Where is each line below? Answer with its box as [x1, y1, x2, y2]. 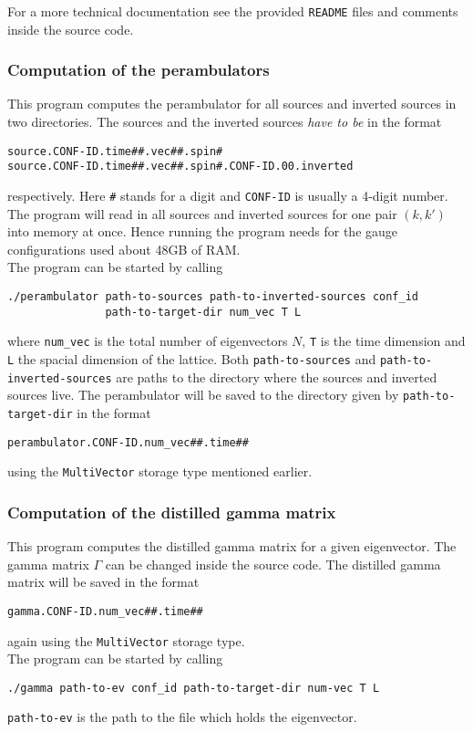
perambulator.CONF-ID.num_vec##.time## [7, 435, 249, 449]
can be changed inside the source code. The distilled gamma [105, 554, 441, 573]
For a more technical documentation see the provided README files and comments [7, 2, 458, 20]
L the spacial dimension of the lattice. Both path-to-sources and [7, 349, 376, 368]
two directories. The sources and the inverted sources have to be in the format [7, 112, 442, 131]
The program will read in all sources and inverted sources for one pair [7, 204, 397, 223]
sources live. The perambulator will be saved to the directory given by [7, 385, 399, 404]
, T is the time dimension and [302, 331, 466, 350]
